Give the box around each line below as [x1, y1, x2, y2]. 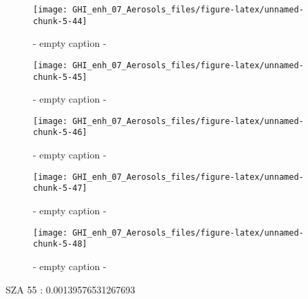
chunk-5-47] [33, 183, 87, 194]
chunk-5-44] [33, 16, 87, 26]
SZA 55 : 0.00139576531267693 [5, 282, 135, 296]
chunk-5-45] [33, 72, 87, 82]
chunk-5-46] [33, 127, 87, 138]
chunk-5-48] [33, 239, 87, 249]
